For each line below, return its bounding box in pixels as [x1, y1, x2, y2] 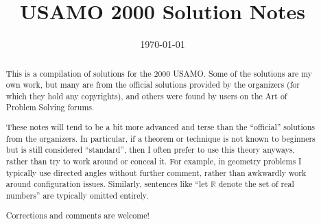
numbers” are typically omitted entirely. [5, 189, 149, 201]
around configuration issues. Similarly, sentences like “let [5, 178, 209, 190]
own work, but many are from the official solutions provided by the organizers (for [5, 79, 300, 90]
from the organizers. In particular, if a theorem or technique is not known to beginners [5, 132, 316, 144]
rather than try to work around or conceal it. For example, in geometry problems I [5, 155, 302, 166]
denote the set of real [218, 178, 294, 190]
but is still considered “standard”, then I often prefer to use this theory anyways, [5, 144, 295, 155]
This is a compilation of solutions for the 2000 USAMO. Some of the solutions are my [5, 67, 313, 79]
